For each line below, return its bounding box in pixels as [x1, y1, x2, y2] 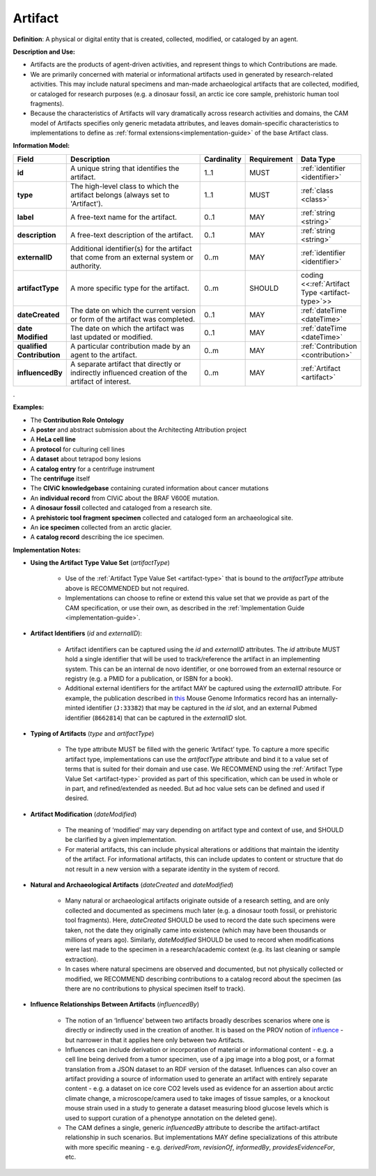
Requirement [249, 154, 293, 164]
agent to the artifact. [70, 349, 137, 359]
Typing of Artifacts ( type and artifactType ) [30, 729, 155, 737]
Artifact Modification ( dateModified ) [30, 810, 137, 818]
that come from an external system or [70, 252, 194, 262]
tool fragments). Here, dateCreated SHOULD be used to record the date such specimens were [65, 916, 336, 924]
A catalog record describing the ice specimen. [30, 533, 164, 541]
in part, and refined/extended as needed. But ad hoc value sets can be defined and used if [65, 784, 325, 792]
